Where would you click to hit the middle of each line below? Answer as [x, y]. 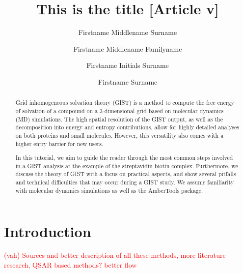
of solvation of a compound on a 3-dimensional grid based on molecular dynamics [120, 110]
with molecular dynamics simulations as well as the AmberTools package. [109, 190]
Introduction [48, 231]
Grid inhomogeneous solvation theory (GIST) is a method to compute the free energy [125, 103]
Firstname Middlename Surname [128, 32]
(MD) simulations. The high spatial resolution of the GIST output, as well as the [119, 119]
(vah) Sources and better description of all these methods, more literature [115, 255]
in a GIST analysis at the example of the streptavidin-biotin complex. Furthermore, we [127, 166]
